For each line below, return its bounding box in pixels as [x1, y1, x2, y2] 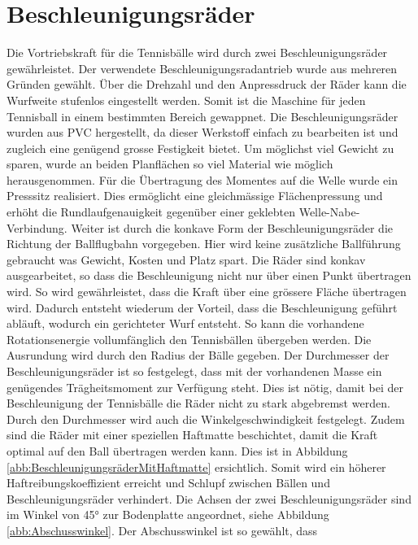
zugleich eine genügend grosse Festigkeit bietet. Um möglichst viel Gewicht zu [7, 139, 394, 156]
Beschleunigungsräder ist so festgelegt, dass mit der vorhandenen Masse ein [7, 363, 382, 379]
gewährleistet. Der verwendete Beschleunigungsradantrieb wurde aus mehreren [7, 59, 398, 76]
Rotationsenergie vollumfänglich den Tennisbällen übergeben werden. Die [7, 330, 372, 347]
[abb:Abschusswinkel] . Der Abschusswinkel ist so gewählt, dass [7, 521, 318, 538]
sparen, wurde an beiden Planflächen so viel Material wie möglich [7, 155, 333, 172]
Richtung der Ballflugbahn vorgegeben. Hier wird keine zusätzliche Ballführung [7, 235, 401, 252]
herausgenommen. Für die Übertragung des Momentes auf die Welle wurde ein [7, 171, 398, 188]
